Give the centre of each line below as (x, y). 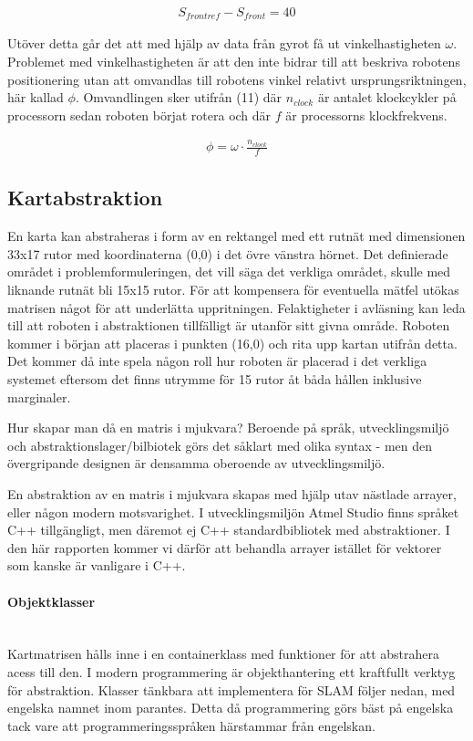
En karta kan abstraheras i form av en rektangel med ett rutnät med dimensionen (236, 236)
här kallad (36, 97)
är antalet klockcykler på (387, 97)
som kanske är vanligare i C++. (97, 565)
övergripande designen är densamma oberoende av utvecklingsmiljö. (196, 463)
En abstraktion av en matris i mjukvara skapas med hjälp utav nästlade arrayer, (232, 493)
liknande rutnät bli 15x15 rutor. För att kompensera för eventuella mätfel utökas (233, 290)
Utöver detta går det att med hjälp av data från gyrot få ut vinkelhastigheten (224, 43)
